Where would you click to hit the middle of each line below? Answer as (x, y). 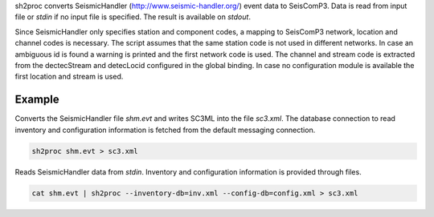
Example (37, 100)
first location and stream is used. (69, 77)
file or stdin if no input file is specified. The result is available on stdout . (133, 17)
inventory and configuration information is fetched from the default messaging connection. (165, 130)
